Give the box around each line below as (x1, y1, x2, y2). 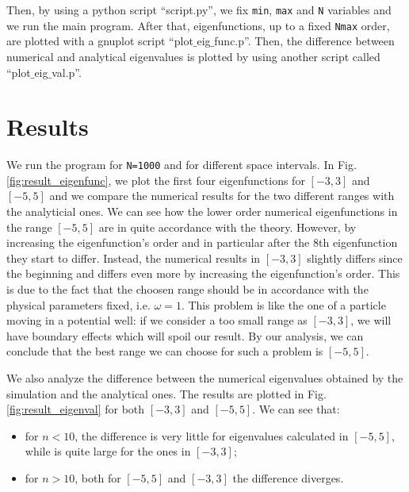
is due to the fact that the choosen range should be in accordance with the (6, 281, 369, 298)
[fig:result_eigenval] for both (6, 401, 145, 417)
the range (6, 218, 52, 235)
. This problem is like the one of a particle (181, 296, 386, 313)
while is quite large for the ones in (25, 443, 191, 459)
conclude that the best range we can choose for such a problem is (6, 343, 323, 359)
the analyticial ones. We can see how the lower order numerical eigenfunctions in (6, 203, 398, 220)
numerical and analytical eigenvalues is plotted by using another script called (6, 48, 380, 64)
